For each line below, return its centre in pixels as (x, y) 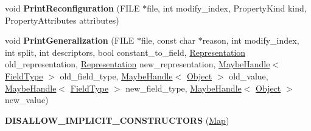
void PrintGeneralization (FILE (70, 40)
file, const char (168, 40)
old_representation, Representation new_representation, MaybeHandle (138, 64)
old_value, (249, 76)
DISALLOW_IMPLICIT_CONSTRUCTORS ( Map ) (117, 120)
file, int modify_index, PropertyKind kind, (227, 8)
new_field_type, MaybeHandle (183, 88)
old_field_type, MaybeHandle (116, 76)
